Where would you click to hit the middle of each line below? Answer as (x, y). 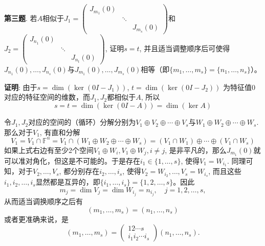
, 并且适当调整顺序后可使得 (185, 48)
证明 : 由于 (21, 87)
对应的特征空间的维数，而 (47, 97)
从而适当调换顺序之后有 (43, 201)
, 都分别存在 (79, 171)
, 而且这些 (225, 171)
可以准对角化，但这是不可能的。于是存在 (72, 160)
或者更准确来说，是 (36, 219)
